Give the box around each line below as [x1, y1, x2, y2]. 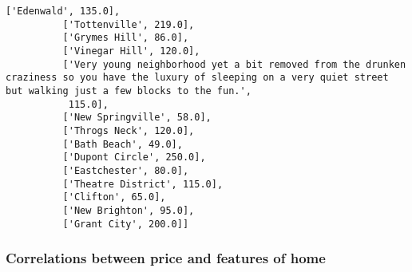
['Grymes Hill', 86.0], [62, 32, 189, 44]
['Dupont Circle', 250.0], [62, 152, 206, 164]
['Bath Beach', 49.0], [62, 138, 183, 150]
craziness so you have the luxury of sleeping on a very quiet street [6, 72, 389, 84]
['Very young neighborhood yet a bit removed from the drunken [62, 58, 406, 70]
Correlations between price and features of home [6, 248, 326, 268]
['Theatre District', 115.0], [62, 178, 224, 190]
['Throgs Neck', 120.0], [62, 124, 195, 136]
